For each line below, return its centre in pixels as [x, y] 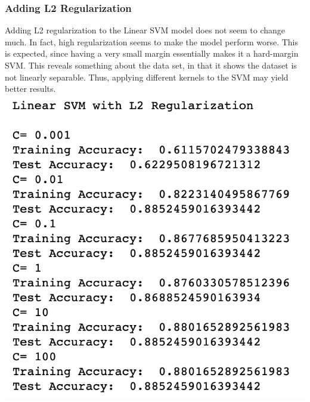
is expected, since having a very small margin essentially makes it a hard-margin [152, 53]
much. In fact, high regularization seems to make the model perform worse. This [152, 41]
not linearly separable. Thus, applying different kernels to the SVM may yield [147, 77]
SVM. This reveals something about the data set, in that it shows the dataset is [151, 65]
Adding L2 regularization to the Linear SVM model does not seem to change [145, 30]
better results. [30, 89]
